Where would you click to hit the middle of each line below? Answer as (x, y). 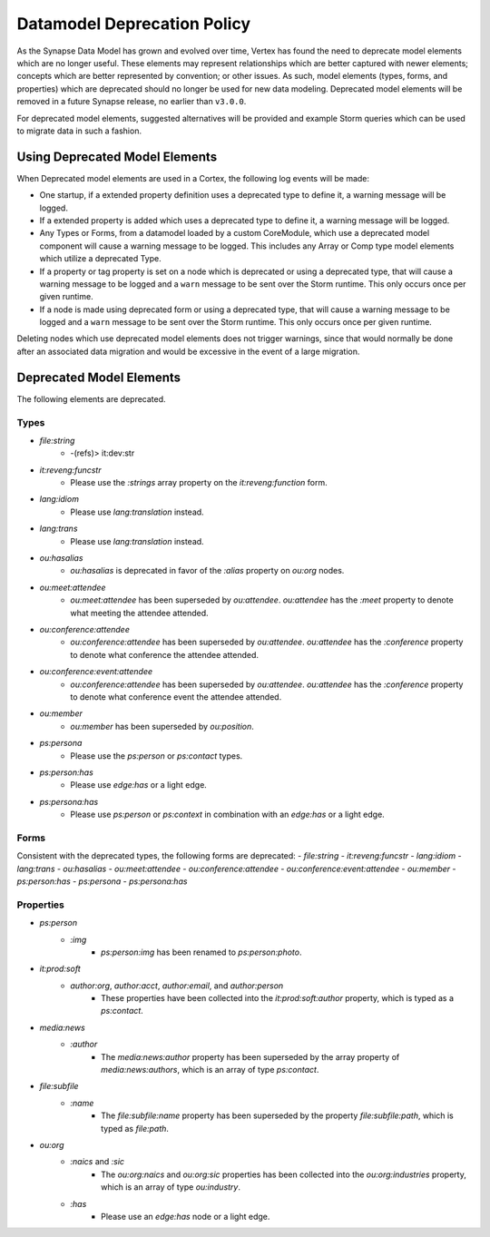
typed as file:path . (135, 1128)
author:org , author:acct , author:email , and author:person (177, 986)
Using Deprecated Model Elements (117, 157)
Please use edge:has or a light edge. (139, 785)
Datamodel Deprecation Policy (134, 24)
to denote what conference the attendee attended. (164, 654)
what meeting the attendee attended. (139, 613)
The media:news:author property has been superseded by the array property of (250, 1056)
